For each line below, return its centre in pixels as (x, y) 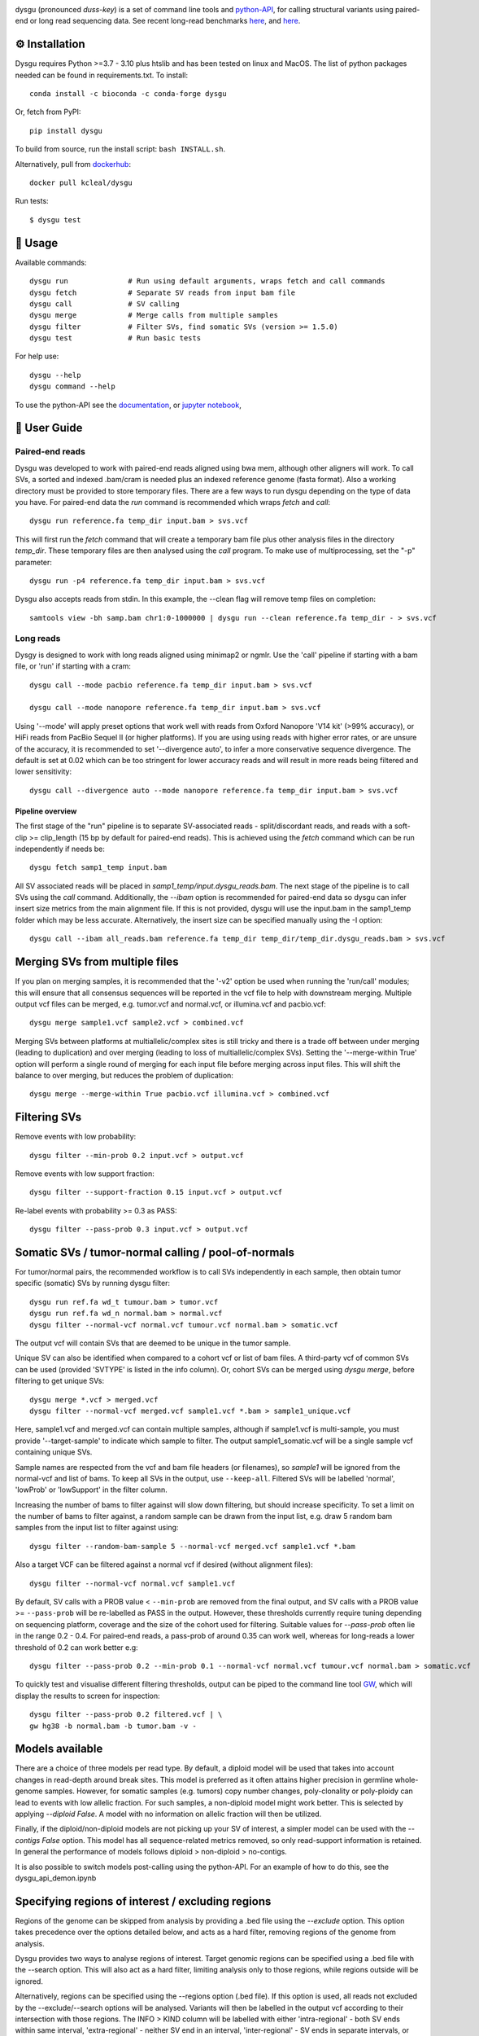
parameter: (34, 562)
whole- (407, 1779)
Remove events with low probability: (76, 1137)
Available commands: (51, 262)
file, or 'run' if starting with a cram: (73, 666)
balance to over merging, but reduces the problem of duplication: (124, 1075)
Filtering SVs (48, 1117)
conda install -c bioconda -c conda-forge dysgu (128, 94)
